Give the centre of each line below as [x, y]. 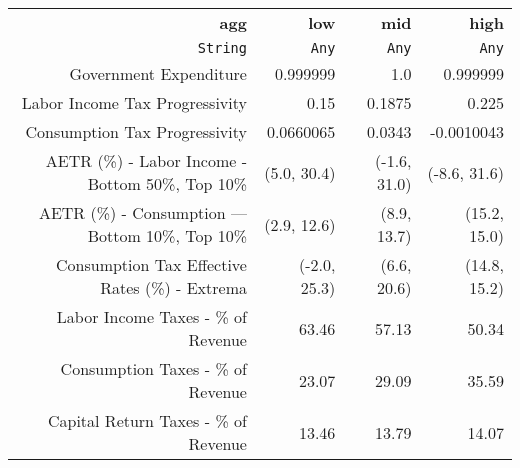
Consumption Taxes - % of [153, 368]
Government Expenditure [158, 73]
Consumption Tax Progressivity [136, 131]
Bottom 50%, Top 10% [167, 183]
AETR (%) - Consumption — [142, 212]
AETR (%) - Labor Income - [146, 160]
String [222, 48]
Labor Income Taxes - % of [151, 316]
